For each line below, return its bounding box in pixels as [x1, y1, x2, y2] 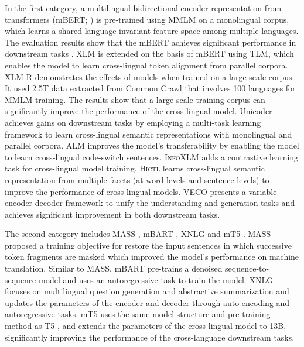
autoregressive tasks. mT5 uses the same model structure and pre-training [5, 308, 271, 320]
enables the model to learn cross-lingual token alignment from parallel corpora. [5, 59, 288, 71]
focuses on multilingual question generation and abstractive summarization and [5, 285, 289, 297]
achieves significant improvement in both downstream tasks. [5, 208, 220, 220]
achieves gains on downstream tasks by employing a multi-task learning [5, 116, 261, 128]
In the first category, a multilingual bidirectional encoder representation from [5, 2, 282, 13]
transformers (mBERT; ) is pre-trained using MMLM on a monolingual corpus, [5, 13, 289, 25]
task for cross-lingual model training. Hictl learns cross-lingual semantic [5, 162, 265, 174]
